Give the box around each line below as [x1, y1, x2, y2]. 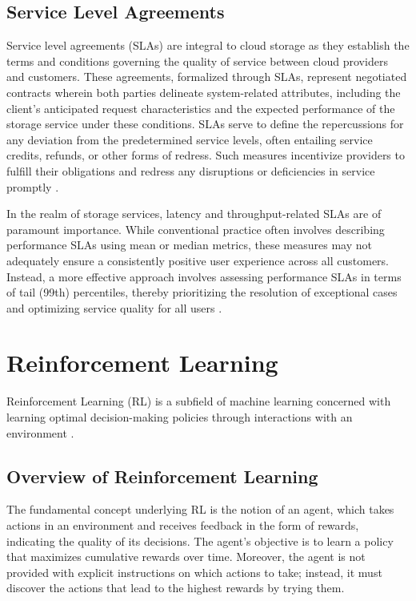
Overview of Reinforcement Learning [6, 463, 318, 488]
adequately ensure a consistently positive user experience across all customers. [6, 252, 390, 268]
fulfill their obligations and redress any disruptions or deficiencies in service [6, 162, 375, 179]
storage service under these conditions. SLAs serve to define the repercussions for [6, 115, 404, 132]
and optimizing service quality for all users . [6, 299, 222, 316]
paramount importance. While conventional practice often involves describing [6, 220, 385, 237]
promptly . [6, 178, 59, 195]
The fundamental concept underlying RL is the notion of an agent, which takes [6, 501, 394, 518]
